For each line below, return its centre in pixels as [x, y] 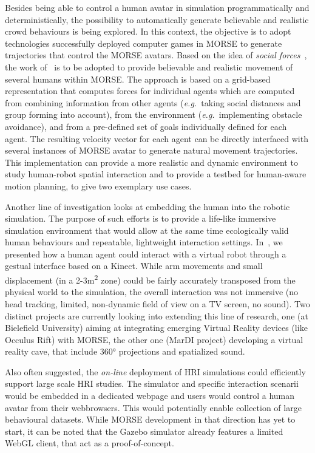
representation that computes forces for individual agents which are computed [150, 91]
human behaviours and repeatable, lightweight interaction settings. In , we [144, 242]
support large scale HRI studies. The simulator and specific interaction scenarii [152, 383]
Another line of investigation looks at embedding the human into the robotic [147, 206]
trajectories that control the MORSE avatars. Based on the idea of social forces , [156, 55]
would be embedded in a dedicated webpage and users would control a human [150, 396]
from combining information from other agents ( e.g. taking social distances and [153, 102]
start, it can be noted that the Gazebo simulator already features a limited [144, 431]
